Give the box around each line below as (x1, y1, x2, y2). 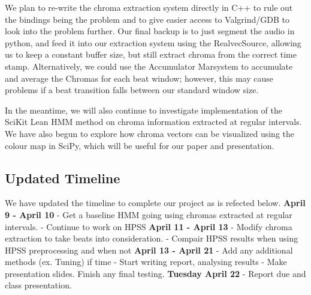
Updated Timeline (5, 168, 120, 187)
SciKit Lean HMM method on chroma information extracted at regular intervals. (5, 115, 302, 128)
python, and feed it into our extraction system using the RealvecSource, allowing (5, 36, 301, 49)
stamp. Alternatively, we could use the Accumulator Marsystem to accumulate (5, 59, 293, 72)
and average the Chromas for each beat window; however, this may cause (5, 71, 273, 84)
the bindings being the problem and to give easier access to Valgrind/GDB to (5, 13, 289, 25)
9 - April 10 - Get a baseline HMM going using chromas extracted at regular (5, 208, 292, 220)
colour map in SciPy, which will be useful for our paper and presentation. (5, 139, 274, 151)
